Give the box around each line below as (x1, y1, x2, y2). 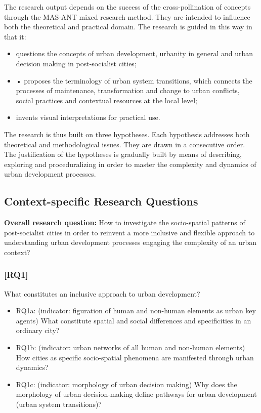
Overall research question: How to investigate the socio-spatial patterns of (4, 217, 245, 228)
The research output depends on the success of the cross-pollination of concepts (4, 2, 251, 12)
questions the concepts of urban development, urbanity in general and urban (16, 48, 253, 59)
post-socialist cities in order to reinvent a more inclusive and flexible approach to (4, 227, 255, 237)
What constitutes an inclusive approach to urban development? (4, 288, 200, 299)
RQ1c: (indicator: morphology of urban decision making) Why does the (16, 379, 237, 389)
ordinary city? (16, 325, 60, 336)
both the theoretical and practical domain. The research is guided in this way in (4, 21, 252, 32)
